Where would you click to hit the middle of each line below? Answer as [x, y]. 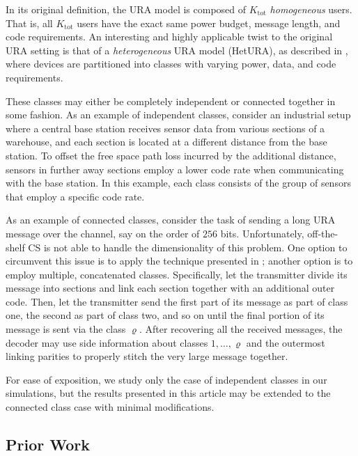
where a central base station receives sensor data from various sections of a [165, 128]
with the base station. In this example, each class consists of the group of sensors [178, 183]
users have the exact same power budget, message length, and [209, 23]
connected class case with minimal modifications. [110, 407]
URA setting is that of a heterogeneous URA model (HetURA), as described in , [177, 50]
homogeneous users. [311, 9]
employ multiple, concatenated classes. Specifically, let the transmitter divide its [177, 274]
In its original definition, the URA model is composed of [126, 9]
